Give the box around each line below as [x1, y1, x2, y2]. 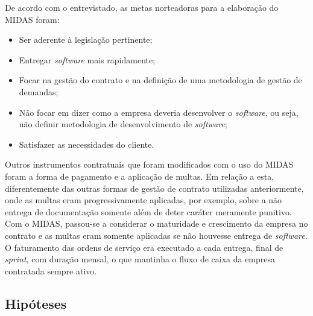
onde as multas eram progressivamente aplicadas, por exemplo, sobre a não [5, 194, 282, 206]
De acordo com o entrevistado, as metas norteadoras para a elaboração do [5, 1, 279, 13]
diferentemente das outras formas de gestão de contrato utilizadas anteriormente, [5, 182, 304, 194]
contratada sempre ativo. [5, 264, 97, 277]
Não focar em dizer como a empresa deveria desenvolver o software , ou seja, [19, 106, 299, 118]
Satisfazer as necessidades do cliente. [19, 137, 154, 150]
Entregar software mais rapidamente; [19, 53, 156, 66]
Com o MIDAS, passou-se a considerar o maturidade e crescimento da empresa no [5, 217, 308, 230]
